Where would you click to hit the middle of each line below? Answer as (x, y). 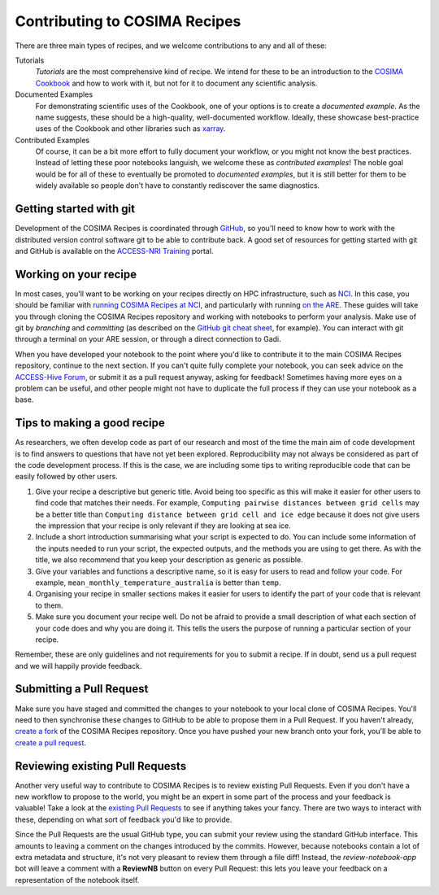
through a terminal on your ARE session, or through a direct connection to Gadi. (148, 339)
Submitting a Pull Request (82, 689)
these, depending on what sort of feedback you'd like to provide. (124, 819)
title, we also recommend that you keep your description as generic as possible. (170, 560)
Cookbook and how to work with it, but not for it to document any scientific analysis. (176, 83)
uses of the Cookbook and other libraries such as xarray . (130, 129)
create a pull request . (51, 742)
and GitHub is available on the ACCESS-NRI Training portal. (114, 251)
